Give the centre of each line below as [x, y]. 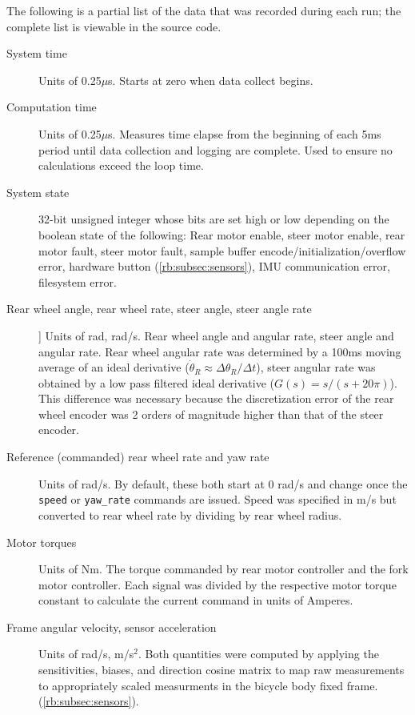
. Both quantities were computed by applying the [258, 654]
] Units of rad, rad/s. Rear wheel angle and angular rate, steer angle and [216, 335]
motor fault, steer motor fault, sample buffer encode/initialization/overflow [222, 250]
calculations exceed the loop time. [121, 165]
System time [37, 53]
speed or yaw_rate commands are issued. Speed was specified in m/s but [217, 499]
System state [38, 192]
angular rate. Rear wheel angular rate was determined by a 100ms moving [220, 351]
